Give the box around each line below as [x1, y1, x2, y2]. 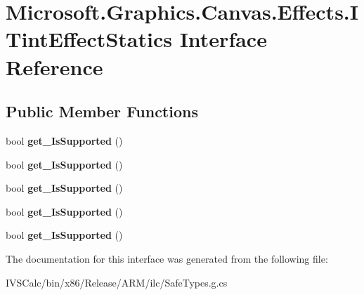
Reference [6, 52, 103, 81]
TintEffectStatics [6, 25, 172, 53]
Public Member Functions [6, 100, 198, 122]
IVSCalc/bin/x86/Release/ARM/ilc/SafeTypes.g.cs [6, 275, 228, 289]
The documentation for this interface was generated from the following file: [6, 251, 328, 265]
